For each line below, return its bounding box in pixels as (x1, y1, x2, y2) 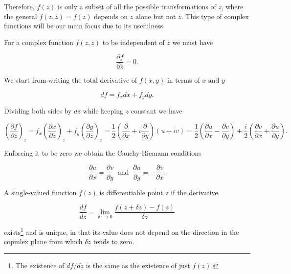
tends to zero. (93, 236, 134, 247)
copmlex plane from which (4, 236, 83, 247)
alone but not (135, 11, 176, 21)
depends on (94, 11, 128, 21)
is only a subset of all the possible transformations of (57, 1, 216, 11)
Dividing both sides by (4, 106, 72, 116)
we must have (172, 37, 213, 47)
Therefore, (4, 1, 35, 11)
